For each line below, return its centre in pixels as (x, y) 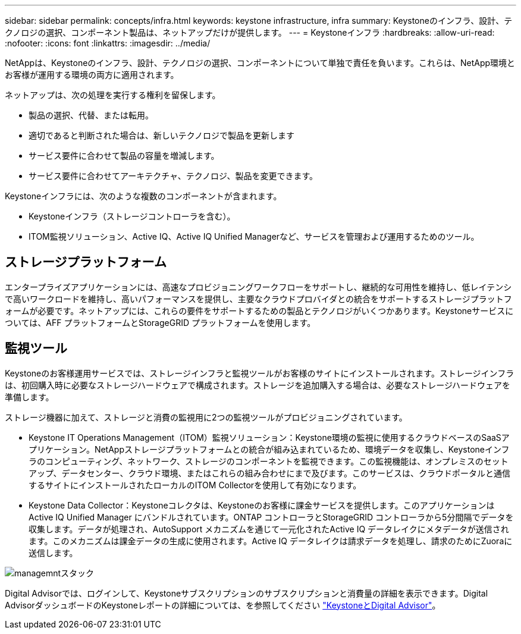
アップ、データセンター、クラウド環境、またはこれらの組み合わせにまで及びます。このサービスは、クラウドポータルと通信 (270, 473)
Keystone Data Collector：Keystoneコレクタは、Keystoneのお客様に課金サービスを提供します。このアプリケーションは (262, 505)
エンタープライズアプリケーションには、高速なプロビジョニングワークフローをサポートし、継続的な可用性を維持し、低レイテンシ (258, 287)
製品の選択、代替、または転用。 (91, 115)
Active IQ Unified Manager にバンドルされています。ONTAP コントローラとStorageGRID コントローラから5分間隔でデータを (271, 517)
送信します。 (53, 553)
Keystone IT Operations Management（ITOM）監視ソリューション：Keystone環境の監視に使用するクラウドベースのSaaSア (269, 437)
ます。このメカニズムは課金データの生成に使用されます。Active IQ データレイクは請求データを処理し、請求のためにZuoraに (271, 541)
